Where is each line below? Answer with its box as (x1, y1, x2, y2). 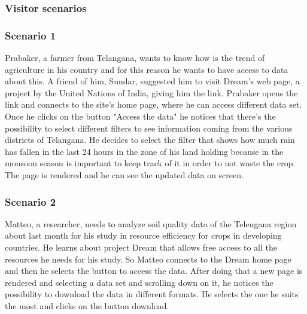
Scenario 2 (5, 194, 56, 209)
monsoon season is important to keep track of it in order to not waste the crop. (5, 157, 296, 169)
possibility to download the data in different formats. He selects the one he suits (5, 288, 299, 300)
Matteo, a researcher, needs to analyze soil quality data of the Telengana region (5, 217, 297, 230)
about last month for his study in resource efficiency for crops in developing (5, 229, 282, 242)
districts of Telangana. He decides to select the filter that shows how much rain (5, 133, 295, 146)
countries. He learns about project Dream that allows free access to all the (5, 241, 277, 253)
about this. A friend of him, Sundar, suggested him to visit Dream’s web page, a (5, 75, 300, 87)
